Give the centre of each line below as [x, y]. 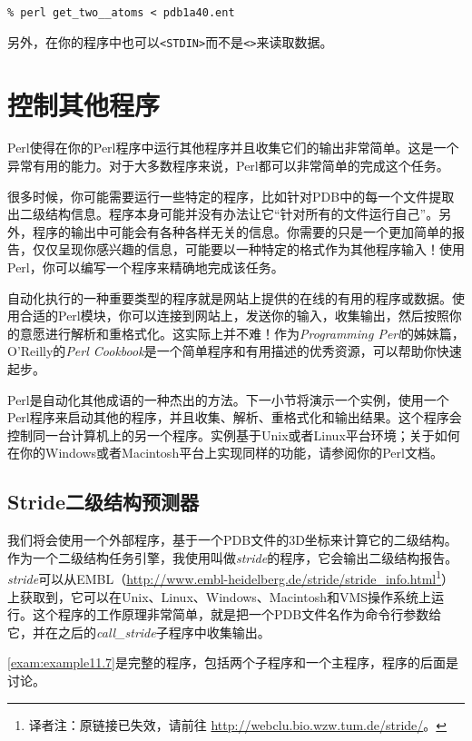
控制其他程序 [84, 104]
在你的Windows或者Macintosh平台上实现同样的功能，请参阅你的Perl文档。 [225, 453]
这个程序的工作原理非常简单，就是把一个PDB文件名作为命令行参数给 [237, 614]
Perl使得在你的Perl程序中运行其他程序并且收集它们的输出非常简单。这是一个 [233, 148]
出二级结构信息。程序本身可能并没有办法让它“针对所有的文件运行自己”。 [223, 214]
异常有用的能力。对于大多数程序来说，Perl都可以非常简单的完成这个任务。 [228, 166]
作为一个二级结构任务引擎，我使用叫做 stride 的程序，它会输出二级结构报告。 [233, 557]
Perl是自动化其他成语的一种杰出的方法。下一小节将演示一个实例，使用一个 [228, 399]
